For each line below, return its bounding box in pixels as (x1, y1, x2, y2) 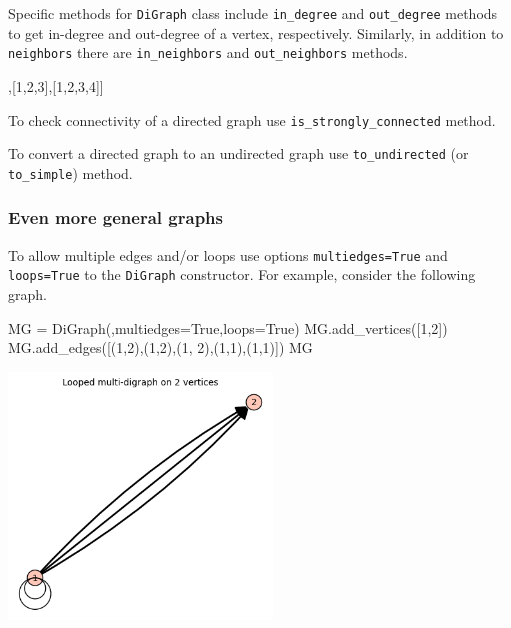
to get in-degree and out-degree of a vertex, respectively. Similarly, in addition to (8, 22, 504, 43)
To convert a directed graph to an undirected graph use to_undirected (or (8, 143, 469, 164)
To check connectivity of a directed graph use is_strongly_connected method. (8, 109, 496, 130)
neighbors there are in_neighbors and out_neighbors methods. (8, 42, 408, 63)
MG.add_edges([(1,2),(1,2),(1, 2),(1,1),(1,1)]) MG (8, 337, 313, 358)
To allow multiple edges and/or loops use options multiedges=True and (8, 244, 448, 265)
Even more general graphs (8, 205, 223, 230)
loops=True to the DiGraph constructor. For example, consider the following (8, 264, 476, 285)
